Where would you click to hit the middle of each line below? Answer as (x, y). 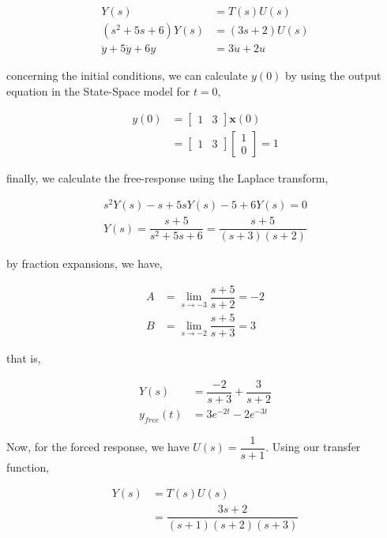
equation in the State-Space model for (98, 90)
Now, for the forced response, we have (98, 447)
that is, (24, 358)
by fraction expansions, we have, (85, 263)
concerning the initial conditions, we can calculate (127, 75)
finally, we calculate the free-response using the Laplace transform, (167, 177)
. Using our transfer (313, 447)
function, (28, 467)
